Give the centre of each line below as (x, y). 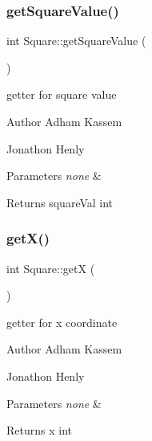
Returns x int (39, 430)
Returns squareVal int (60, 202)
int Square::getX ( (51, 268)
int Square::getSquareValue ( (76, 41)
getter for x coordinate (62, 322)
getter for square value (62, 94)
